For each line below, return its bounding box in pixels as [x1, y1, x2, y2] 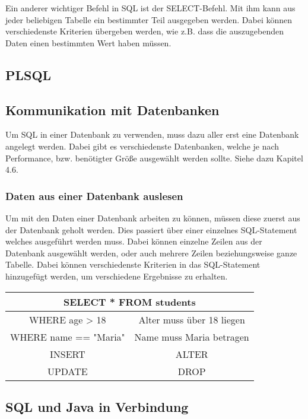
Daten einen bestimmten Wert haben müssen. [5, 36, 172, 49]
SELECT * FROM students [63, 294, 196, 309]
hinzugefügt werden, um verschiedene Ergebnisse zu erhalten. [5, 269, 228, 282]
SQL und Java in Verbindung [5, 397, 189, 415]
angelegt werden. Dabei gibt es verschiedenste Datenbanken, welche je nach [5, 139, 280, 152]
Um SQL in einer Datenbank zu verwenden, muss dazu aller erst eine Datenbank [5, 128, 299, 141]
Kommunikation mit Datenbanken [5, 100, 220, 119]
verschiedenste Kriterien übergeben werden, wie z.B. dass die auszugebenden [5, 25, 284, 37]
